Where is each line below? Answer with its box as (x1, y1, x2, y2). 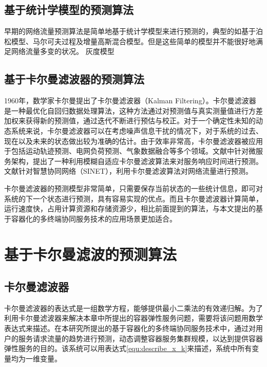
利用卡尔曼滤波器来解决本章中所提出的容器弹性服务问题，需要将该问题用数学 (4, 313, 263, 323)
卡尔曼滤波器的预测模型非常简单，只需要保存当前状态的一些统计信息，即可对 (4, 182, 263, 193)
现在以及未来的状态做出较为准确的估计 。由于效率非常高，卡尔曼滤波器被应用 (4, 135, 263, 146)
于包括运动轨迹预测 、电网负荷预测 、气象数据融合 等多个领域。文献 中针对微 (4, 145, 256, 156)
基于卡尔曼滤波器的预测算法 (4, 71, 144, 87)
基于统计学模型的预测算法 (4, 2, 133, 17)
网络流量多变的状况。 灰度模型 (11, 46, 115, 57)
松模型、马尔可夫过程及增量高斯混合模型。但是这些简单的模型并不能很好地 (4, 35, 256, 46)
